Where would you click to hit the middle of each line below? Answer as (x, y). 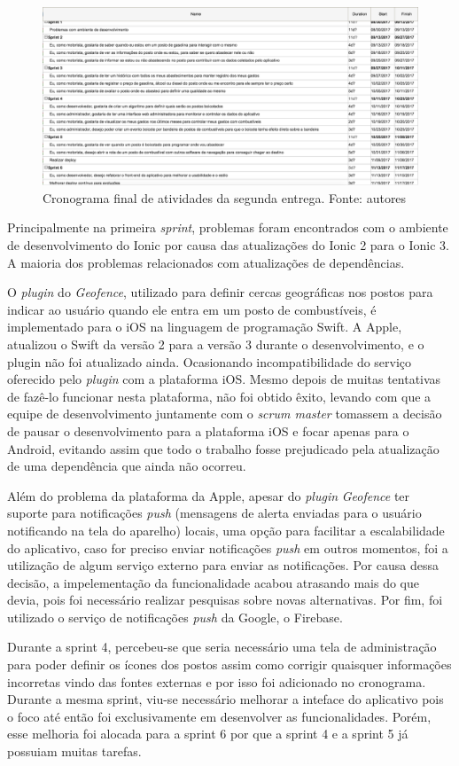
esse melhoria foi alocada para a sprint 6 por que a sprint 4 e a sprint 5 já (208, 734)
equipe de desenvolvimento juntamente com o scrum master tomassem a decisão (225, 414)
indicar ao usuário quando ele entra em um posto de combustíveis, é (192, 309)
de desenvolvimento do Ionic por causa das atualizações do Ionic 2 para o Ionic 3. (228, 245)
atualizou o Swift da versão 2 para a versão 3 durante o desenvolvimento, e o (216, 344)
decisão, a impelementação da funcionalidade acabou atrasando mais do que (213, 582)
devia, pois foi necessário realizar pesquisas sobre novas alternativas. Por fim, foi (225, 600)
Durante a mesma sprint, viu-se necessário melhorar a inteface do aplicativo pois (226, 699)
